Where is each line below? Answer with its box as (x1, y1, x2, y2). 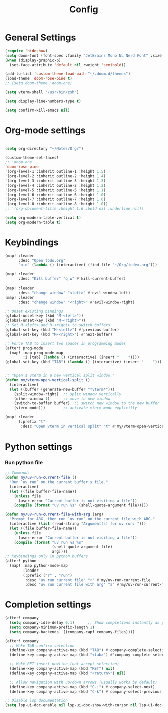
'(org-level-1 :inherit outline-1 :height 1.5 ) (5, 169, 106, 174)
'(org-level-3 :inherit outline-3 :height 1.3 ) (5, 178, 106, 183)
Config (69, 4, 98, 15)
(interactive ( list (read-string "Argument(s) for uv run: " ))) (9, 521, 146, 526)
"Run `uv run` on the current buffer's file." (9, 480, 108, 485)
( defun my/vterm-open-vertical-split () (5, 378, 91, 383)
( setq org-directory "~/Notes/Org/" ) (5, 146, 84, 151)
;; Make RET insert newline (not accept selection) (9, 661, 120, 667)
